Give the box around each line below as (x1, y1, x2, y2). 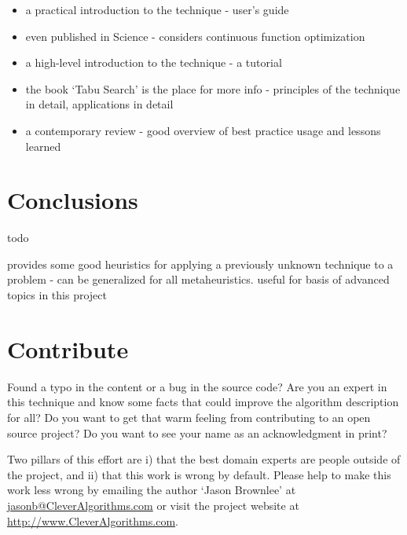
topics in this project (7, 287, 107, 303)
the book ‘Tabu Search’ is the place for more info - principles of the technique (25, 80, 401, 97)
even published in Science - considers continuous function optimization (25, 27, 365, 44)
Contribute (7, 332, 129, 365)
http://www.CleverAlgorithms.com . (7, 512, 178, 529)
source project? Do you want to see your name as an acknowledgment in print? (7, 424, 387, 441)
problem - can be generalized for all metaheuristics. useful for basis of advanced (7, 271, 390, 288)
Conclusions (7, 184, 138, 216)
